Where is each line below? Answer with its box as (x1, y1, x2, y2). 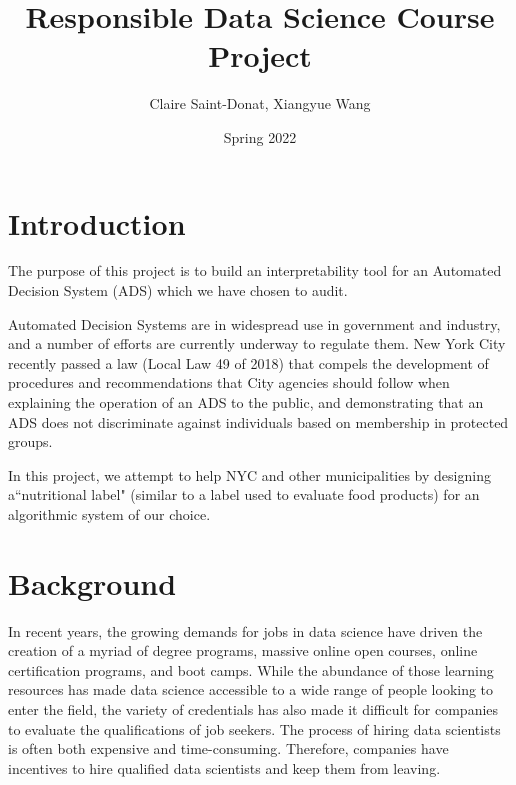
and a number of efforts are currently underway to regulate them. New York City (8, 333, 506, 354)
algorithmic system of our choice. (8, 503, 211, 524)
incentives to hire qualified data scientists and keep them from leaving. (8, 757, 441, 778)
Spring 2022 (223, 126, 297, 147)
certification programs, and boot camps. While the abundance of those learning (8, 659, 494, 680)
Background (8, 562, 177, 603)
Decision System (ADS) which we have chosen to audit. (8, 280, 348, 301)
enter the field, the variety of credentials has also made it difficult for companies (8, 699, 499, 720)
